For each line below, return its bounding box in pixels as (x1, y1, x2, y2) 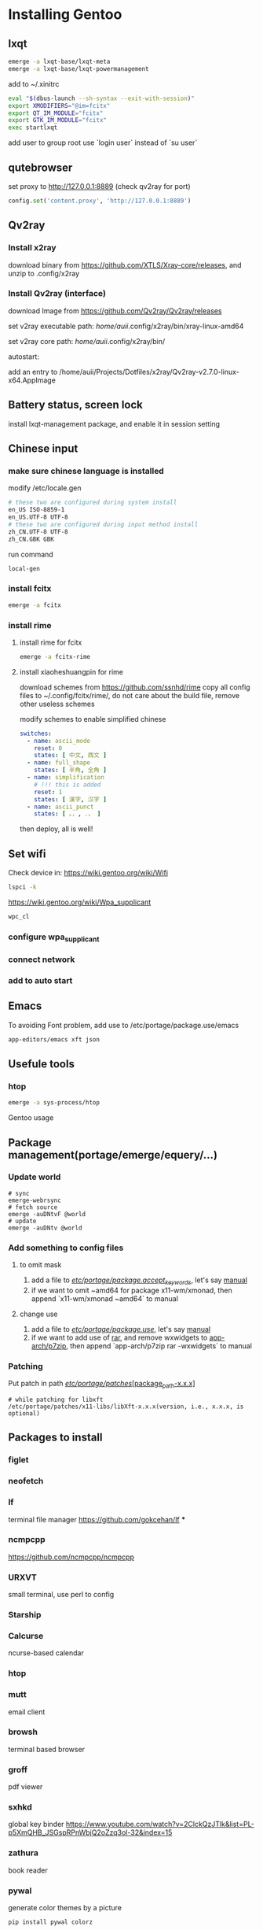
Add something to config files (8, 1242, 124, 1253)
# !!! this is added (34, 781, 101, 789)
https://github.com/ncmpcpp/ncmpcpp (8, 1552, 135, 1562)
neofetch (8, 1476, 44, 1487)
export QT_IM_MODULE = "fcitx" (8, 109, 104, 117)
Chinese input (8, 442, 79, 455)
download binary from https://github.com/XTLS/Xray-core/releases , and (8, 260, 242, 269)
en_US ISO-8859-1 (8, 506, 65, 514)
